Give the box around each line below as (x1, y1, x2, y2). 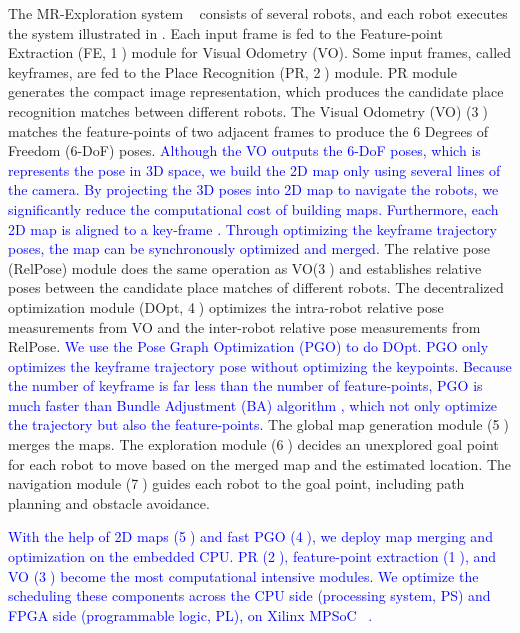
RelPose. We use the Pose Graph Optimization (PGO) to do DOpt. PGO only (8, 336, 489, 357)
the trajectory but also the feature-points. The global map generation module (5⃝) (8, 414, 509, 435)
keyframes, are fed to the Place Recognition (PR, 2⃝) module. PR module (8, 61, 457, 82)
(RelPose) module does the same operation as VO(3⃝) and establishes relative (8, 257, 482, 278)
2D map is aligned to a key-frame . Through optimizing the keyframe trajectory (8, 218, 497, 239)
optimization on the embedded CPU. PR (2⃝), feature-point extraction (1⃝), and (8, 546, 497, 567)
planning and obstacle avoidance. (8, 492, 210, 513)
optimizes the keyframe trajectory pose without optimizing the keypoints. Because (8, 355, 512, 376)
